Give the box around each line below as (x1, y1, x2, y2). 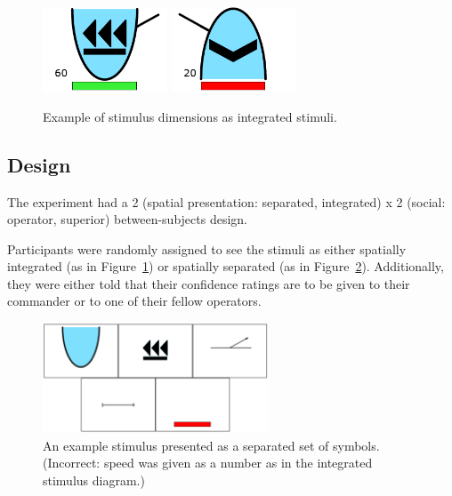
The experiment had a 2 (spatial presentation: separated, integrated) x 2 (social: (7, 192, 446, 211)
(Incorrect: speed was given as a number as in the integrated (43, 453, 373, 472)
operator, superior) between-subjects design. (7, 210, 247, 228)
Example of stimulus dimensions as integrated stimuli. (43, 107, 337, 125)
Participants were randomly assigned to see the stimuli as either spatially (7, 239, 407, 258)
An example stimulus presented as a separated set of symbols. (43, 436, 380, 454)
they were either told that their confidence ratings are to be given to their (7, 274, 410, 292)
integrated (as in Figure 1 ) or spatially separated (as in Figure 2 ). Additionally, (7, 257, 444, 276)
